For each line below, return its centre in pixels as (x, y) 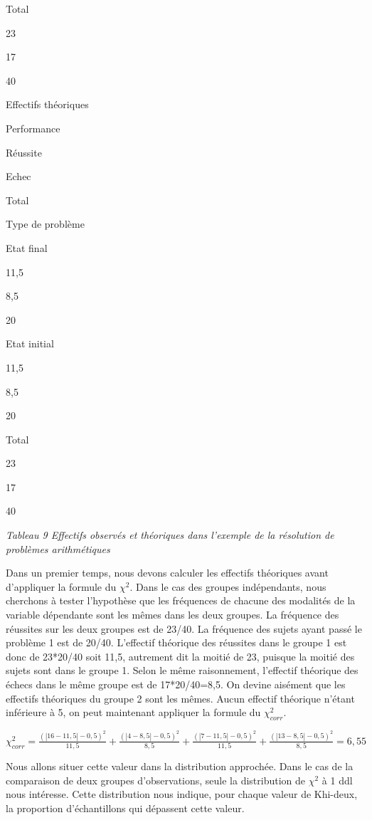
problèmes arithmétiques (58, 548)
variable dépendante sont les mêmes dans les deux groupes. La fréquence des (172, 615)
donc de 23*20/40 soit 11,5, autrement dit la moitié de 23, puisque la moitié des (180, 656)
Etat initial (30, 343)
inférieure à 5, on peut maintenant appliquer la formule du (133, 712)
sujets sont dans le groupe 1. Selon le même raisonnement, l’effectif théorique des (182, 670)
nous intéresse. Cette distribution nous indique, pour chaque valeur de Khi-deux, (182, 794)
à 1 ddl (337, 780)
